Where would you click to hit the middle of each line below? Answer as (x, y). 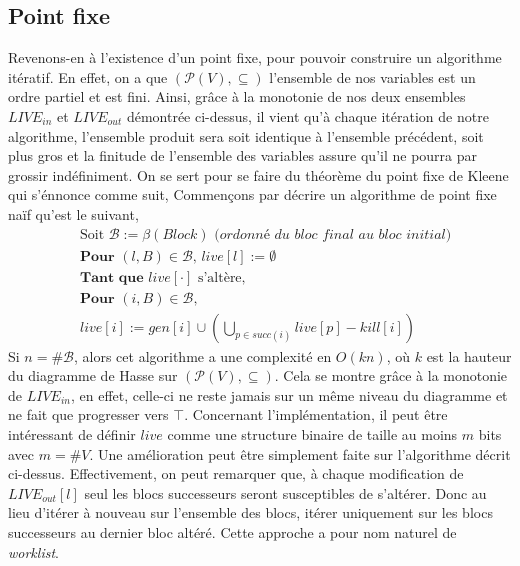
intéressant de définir (72, 434)
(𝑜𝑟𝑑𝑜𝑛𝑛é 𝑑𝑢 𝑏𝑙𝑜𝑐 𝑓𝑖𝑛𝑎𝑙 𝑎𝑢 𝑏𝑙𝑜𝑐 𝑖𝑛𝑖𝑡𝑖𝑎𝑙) (333, 234)
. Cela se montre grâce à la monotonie (391, 375)
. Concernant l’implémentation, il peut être (316, 414)
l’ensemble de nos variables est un (372, 76)
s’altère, (221, 277)
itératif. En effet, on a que (88, 76)
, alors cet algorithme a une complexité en (202, 355)
